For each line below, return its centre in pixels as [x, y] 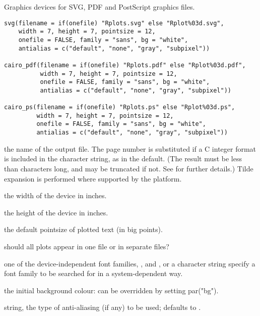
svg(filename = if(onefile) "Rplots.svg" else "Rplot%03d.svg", [114, 23]
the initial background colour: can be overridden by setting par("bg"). [111, 290]
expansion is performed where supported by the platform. [93, 178]
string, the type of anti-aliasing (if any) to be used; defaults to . [103, 307]
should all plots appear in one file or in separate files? [87, 246]
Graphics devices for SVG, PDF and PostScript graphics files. [100, 7]
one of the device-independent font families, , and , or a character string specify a [130, 263]
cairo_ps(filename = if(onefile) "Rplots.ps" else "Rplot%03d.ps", [120, 107]
